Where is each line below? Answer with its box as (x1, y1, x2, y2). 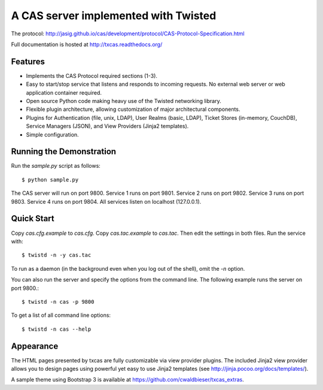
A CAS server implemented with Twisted (11, 9, 217, 22)
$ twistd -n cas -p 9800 (22, 298, 95, 305)
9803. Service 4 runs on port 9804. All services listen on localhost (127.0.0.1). (11, 198, 202, 205)
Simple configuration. (26, 131, 79, 138)
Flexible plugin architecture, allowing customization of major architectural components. (26, 105, 240, 113)
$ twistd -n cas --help (22, 325, 92, 332)
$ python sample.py (22, 176, 79, 183)
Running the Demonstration (11, 147, 117, 157)
